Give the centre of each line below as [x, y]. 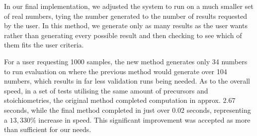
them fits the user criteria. [44, 45]
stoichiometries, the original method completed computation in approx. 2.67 [120, 100]
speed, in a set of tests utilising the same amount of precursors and [106, 90]
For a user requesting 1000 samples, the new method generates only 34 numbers [126, 61]
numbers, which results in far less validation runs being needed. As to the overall [127, 81]
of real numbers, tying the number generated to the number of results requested [126, 16]
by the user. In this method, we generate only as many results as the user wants [126, 25]
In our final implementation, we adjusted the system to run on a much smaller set [129, 6]
